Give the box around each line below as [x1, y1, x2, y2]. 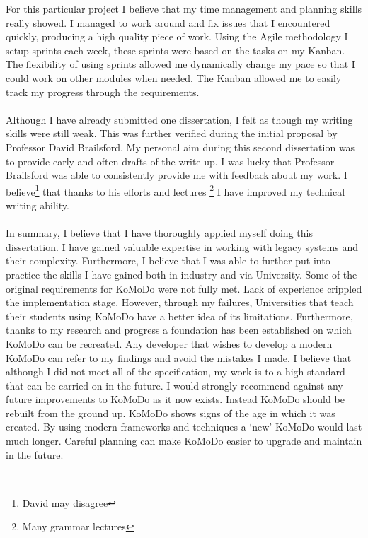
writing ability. [6, 197, 69, 212]
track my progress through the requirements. [6, 84, 200, 99]
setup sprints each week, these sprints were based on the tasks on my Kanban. [6, 42, 345, 57]
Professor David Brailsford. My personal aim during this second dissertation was [6, 139, 355, 154]
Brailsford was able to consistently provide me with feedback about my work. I [6, 168, 347, 182]
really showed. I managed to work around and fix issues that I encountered [6, 15, 330, 30]
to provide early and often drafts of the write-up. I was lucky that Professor [6, 153, 335, 168]
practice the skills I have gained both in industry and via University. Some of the [6, 267, 357, 281]
